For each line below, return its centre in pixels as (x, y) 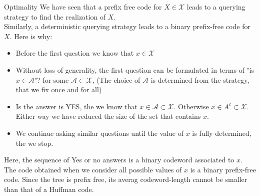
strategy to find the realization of (55, 16)
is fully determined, (222, 133)
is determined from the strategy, (200, 79)
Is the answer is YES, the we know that (76, 106)
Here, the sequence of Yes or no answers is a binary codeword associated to (119, 160)
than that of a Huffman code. (49, 189)
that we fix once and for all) (59, 89)
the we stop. (34, 143)
